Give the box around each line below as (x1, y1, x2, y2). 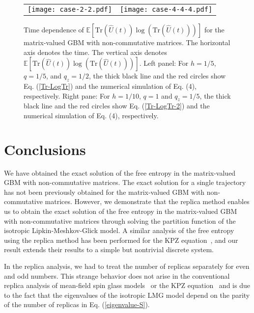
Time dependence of (24, 25, 84, 34)
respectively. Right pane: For (24, 90, 110, 101)
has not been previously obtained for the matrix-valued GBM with (4, 186, 205, 197)
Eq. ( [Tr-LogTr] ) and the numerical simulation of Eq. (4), (24, 80, 197, 91)
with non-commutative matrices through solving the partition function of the (4, 215, 236, 226)
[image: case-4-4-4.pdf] (119, 5, 213, 13)
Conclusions (4, 139, 86, 159)
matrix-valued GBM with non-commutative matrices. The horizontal (24, 37, 230, 47)
